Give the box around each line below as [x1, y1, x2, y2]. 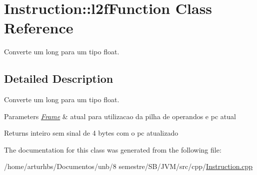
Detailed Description [4, 71, 113, 86]
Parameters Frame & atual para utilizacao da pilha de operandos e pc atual [4, 111, 236, 121]
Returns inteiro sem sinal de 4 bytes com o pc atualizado [4, 128, 178, 138]
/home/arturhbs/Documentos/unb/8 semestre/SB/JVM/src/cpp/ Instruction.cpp [4, 161, 253, 172]
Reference [4, 17, 73, 38]
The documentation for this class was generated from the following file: [4, 144, 221, 155]
